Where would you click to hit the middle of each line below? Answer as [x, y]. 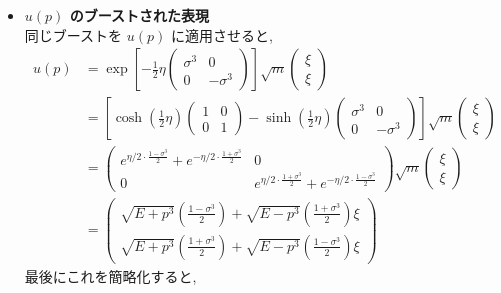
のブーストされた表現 [139, 15]
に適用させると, [221, 34]
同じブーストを [73, 34]
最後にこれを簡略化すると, [110, 275]
